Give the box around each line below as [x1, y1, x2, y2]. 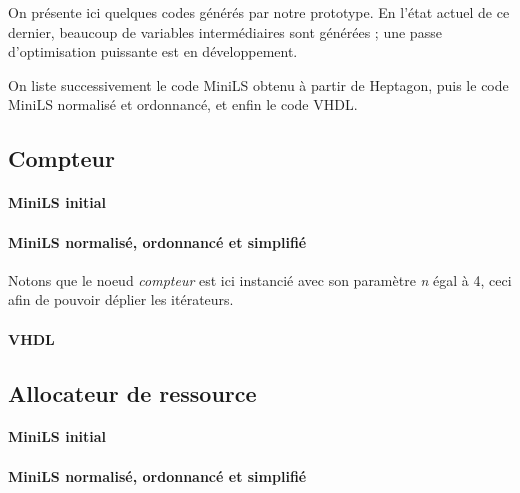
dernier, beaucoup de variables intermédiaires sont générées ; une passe [8, 21, 442, 42]
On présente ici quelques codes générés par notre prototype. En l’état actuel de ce [8, 2, 510, 22]
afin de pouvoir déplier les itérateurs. [8, 289, 234, 310]
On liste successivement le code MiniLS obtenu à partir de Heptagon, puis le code [8, 74, 509, 95]
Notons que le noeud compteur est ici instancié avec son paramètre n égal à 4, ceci [8, 269, 512, 290]
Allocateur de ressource [8, 377, 257, 408]
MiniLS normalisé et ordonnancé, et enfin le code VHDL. [8, 94, 358, 115]
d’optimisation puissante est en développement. [8, 41, 298, 62]
